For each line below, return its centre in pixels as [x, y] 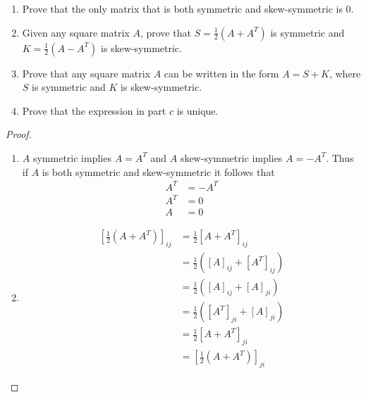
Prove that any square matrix [86, 73]
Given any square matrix [76, 32]
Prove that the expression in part [94, 110]
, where [345, 73]
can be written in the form [221, 73]
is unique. [197, 110]
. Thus [340, 157]
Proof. [19, 134]
